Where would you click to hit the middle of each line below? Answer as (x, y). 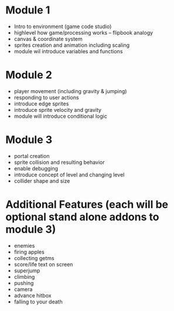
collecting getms (34, 258)
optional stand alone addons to (82, 217)
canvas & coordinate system (48, 39)
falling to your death (38, 302)
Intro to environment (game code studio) (63, 26)
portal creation (32, 156)
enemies (24, 245)
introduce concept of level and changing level (69, 175)
